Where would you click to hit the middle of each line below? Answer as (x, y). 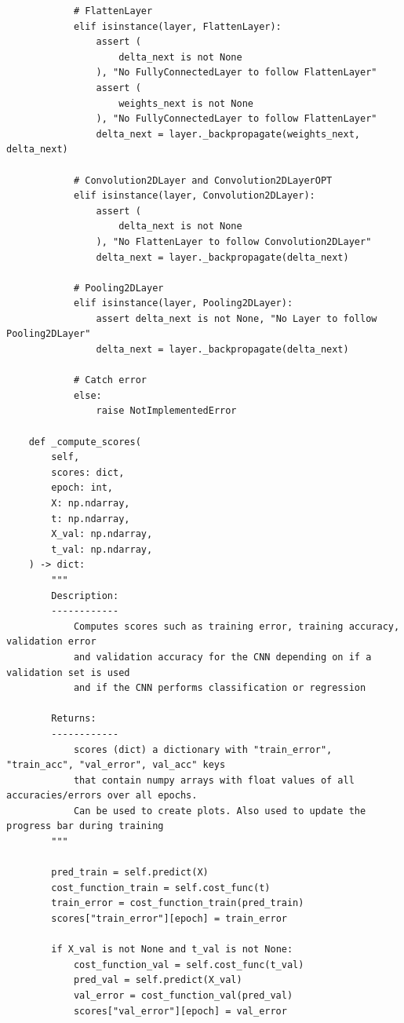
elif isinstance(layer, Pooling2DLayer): (183, 303)
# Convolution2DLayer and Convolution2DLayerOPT (203, 180)
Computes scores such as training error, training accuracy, (237, 626)
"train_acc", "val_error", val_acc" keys (116, 765)
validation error (51, 642)
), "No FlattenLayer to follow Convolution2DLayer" (234, 241)
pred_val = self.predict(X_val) (158, 980)
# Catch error (110, 380)
